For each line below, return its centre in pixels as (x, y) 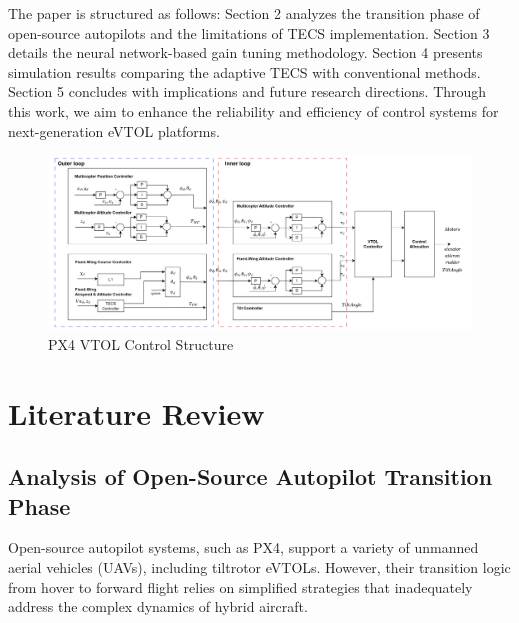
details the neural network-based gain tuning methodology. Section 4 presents (245, 52)
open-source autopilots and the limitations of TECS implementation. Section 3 (249, 32)
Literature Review (136, 412)
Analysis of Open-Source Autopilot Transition (250, 476)
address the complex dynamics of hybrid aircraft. (158, 606)
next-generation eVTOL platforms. (114, 130)
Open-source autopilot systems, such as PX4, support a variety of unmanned (243, 547)
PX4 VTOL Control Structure (141, 343)
